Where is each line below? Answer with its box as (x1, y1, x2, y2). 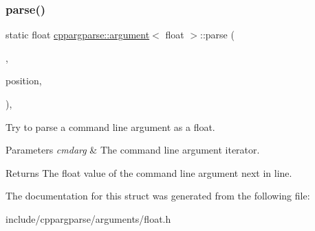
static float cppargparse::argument (6, 27, 150, 42)
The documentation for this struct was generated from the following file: (6, 189, 310, 203)
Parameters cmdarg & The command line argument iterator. (6, 143, 260, 157)
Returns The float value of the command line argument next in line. (6, 165, 292, 180)
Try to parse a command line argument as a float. (6, 119, 215, 134)
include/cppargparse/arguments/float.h (6, 211, 171, 226)
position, (6, 73, 42, 88)
